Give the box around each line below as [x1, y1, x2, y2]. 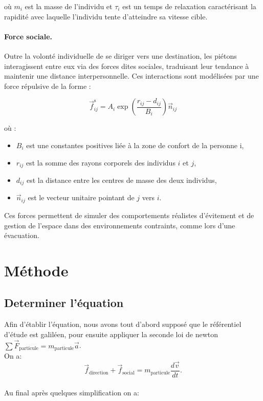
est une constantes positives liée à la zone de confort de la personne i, [26, 139, 244, 150]
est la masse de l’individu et [25, 1, 113, 11]
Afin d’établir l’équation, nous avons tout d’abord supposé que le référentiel [4, 319, 242, 329]
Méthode [4, 260, 69, 280]
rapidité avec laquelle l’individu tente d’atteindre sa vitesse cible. [4, 11, 208, 21]
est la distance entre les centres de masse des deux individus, [26, 175, 217, 185]
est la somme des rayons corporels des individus [26, 157, 176, 168]
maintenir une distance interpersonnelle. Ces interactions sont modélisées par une [4, 70, 259, 81]
